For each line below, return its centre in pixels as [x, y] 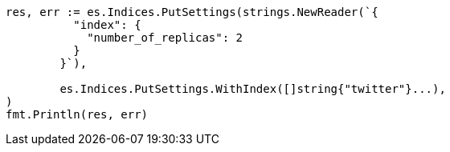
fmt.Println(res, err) [77, 114]
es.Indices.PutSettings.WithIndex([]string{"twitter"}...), [253, 89]
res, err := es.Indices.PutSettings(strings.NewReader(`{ [192, 12]
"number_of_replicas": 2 [165, 38]
